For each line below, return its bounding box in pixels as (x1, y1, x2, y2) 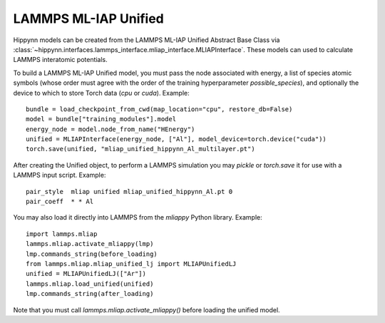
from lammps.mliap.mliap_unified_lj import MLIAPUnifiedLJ (26, 260, 237, 267)
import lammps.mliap (26, 230, 98, 238)
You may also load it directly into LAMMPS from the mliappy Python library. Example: (13, 213, 263, 222)
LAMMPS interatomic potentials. (13, 56, 108, 64)
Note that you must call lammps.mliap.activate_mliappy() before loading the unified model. (13, 305, 281, 314)
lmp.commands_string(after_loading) (26, 289, 154, 298)
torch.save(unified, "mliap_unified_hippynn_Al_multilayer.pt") (26, 145, 256, 153)
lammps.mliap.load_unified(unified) (26, 280, 154, 288)
